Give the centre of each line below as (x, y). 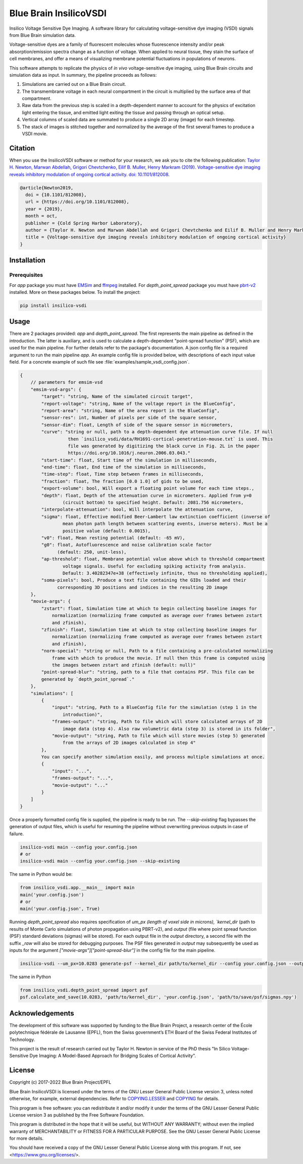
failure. (17, 834)
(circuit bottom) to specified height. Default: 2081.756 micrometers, (153, 503)
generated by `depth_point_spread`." (88, 679)
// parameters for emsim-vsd (67, 382)
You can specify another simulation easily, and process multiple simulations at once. (153, 757)
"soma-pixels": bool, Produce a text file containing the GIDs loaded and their (144, 580)
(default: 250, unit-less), (92, 552)
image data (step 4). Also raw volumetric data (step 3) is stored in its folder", (169, 729)
